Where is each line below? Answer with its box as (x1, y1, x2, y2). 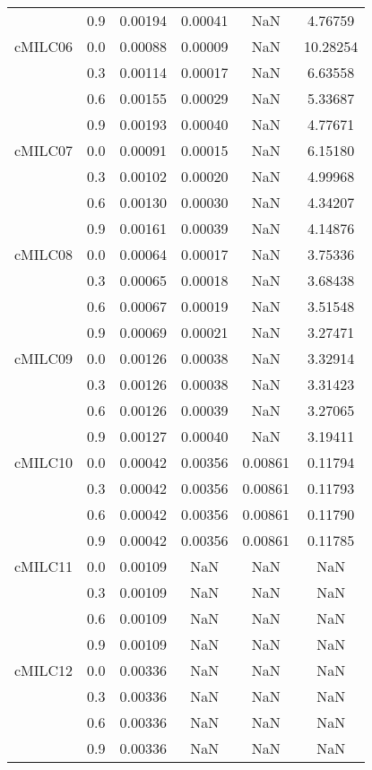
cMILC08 (14, 244, 74, 264)
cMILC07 (14, 140, 74, 160)
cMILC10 (14, 452, 74, 472)
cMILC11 (14, 556, 74, 576)
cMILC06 (14, 36, 74, 56)
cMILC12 (14, 660, 74, 680)
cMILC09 (14, 348, 74, 368)
